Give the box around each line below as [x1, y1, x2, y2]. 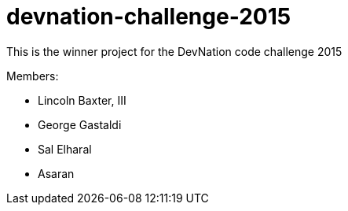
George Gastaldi [38, 117, 122, 131]
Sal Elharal [38, 142, 92, 156]
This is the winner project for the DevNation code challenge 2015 [6, 44, 343, 58]
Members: [6, 68, 59, 83]
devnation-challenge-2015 [6, 3, 291, 30]
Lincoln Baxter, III [38, 93, 126, 107]
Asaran [38, 166, 75, 180]
